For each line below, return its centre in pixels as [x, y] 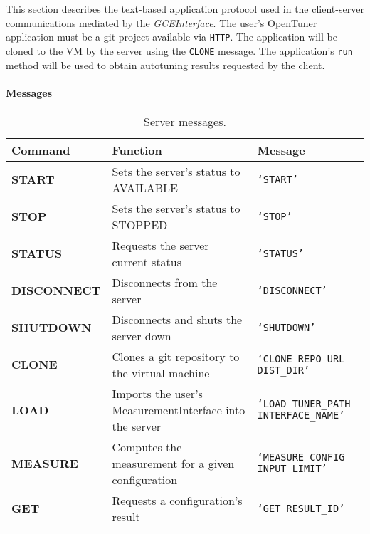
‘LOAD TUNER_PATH [304, 404]
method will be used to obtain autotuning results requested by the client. [165, 64]
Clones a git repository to [176, 356]
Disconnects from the [165, 282]
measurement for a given [173, 463]
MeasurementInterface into [179, 409]
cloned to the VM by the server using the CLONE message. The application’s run [179, 50]
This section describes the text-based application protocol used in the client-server [185, 9]
